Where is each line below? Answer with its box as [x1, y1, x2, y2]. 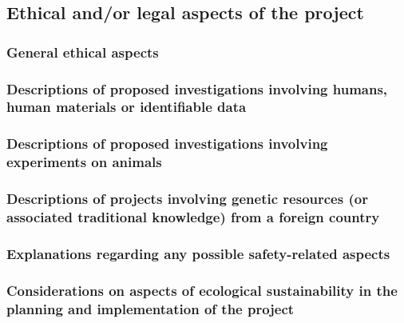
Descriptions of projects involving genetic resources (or [6, 189, 368, 209]
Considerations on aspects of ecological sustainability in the [6, 280, 398, 300]
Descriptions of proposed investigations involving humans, [6, 78, 388, 98]
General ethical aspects [6, 42, 159, 62]
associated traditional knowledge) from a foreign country [6, 207, 380, 226]
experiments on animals [6, 152, 162, 172]
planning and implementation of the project [6, 298, 295, 318]
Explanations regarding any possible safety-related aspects [6, 243, 390, 263]
